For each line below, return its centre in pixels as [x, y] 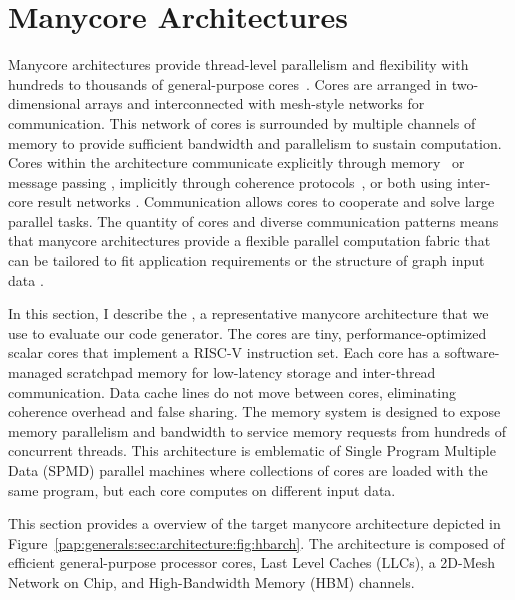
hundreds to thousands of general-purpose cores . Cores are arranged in [228, 83]
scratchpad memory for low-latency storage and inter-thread [251, 372]
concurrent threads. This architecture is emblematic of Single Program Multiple [252, 450]
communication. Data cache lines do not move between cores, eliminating [232, 391]
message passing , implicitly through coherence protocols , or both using [230, 181]
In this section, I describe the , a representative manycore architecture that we [248, 313]
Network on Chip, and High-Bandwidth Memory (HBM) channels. [211, 581]
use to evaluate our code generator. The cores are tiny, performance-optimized [247, 332]
